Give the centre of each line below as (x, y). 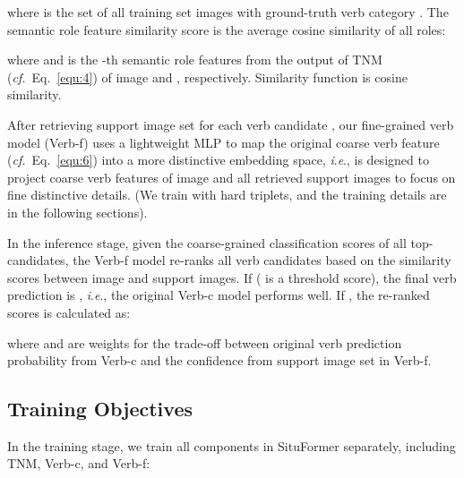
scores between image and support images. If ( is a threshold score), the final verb (232, 277)
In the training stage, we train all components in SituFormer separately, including (232, 445)
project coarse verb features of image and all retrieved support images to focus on (232, 177)
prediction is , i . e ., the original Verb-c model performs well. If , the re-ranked (219, 295)
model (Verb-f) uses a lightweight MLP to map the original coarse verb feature (223, 142)
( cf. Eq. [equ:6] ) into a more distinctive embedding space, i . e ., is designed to (218, 160)
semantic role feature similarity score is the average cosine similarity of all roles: (227, 29)
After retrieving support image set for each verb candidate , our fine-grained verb (231, 124)
